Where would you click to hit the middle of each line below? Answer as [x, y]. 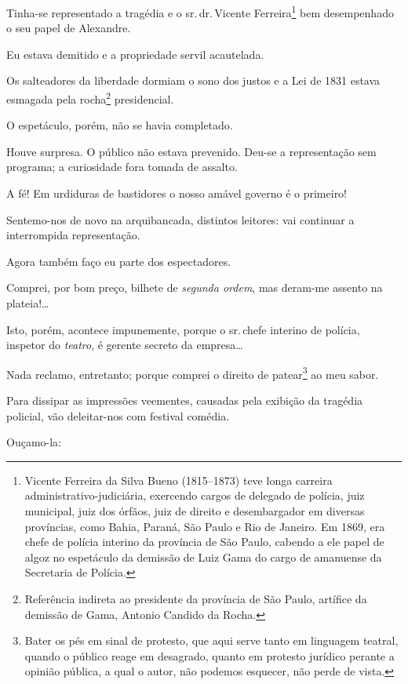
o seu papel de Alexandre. [69, 28]
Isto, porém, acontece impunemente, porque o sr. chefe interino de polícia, [183, 329]
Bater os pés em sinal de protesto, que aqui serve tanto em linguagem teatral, [211, 640]
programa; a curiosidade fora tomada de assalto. [122, 167]
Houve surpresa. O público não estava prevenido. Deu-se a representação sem [191, 151]
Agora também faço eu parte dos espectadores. [119, 261]
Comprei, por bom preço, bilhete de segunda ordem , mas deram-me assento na [195, 287]
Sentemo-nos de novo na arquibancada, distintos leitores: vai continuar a [180, 219]
